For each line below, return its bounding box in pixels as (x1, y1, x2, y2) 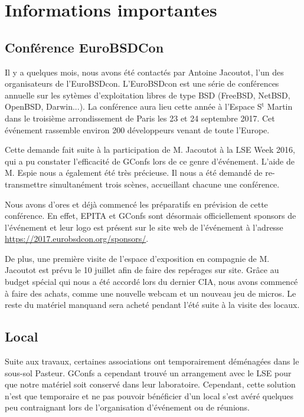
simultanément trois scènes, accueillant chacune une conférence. (50, 178, 280, 190)
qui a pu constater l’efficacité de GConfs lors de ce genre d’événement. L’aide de (5, 155, 295, 167)
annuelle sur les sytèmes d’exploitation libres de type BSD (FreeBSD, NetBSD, (5, 88, 290, 101)
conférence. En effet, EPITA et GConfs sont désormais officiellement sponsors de (5, 209, 296, 222)
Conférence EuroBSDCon (5, 38, 164, 56)
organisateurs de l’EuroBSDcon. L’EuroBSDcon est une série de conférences (5, 77, 279, 90)
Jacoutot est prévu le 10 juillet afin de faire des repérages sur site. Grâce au (5, 264, 279, 276)
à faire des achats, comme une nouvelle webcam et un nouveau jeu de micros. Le (5, 287, 296, 299)
